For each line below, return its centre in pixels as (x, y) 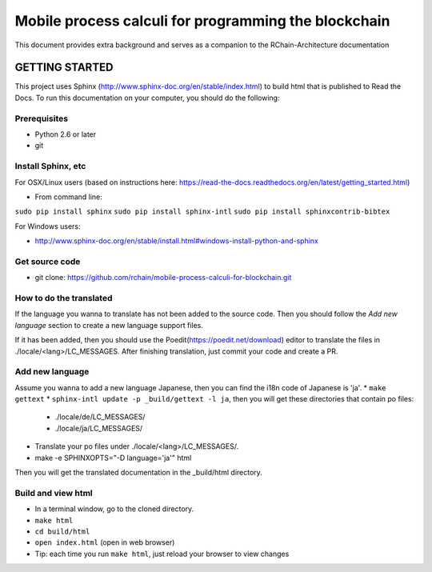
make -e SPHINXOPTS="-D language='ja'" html (113, 458)
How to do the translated (64, 298)
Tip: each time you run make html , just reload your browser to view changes (162, 554)
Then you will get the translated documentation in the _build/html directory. (139, 473)
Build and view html (54, 493)
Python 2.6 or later (66, 134)
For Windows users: (48, 226)
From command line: (69, 197)
